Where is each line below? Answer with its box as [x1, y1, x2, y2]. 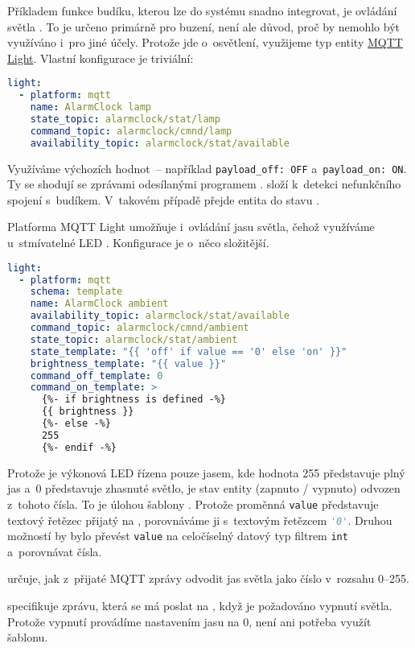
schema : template [30, 286, 123, 298]
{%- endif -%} [41, 441, 117, 453]
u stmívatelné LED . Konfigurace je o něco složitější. [7, 234, 269, 251]
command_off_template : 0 [30, 369, 163, 382]
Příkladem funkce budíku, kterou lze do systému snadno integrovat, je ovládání [7, 2, 397, 19]
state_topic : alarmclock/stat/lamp [30, 114, 220, 125]
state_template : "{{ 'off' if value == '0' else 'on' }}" [30, 345, 347, 357]
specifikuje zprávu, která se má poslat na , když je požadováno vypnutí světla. [7, 597, 392, 613]
